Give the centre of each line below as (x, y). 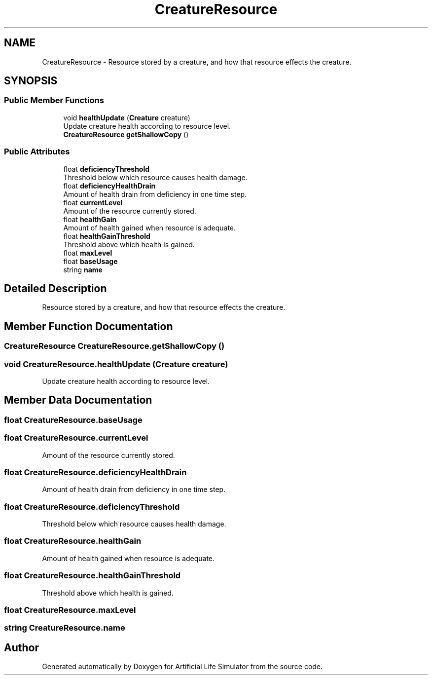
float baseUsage (90, 261)
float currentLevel (93, 202)
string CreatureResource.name (65, 628)
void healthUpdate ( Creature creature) (127, 117)
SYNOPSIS (31, 81)
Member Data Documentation (78, 400)
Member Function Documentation (89, 326)
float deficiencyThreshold (107, 169)
